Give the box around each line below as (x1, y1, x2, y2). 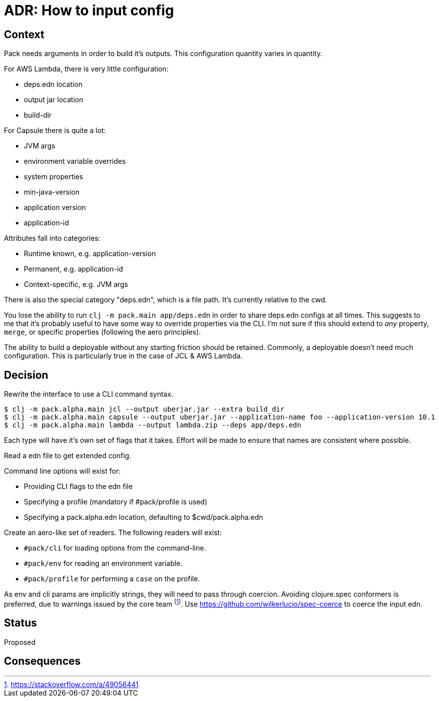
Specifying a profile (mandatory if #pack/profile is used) (24, 497, 208, 506)
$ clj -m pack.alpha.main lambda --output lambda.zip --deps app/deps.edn (4, 421, 301, 429)
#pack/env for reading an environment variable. (24, 559, 183, 568)
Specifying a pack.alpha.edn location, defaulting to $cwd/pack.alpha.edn (24, 513, 263, 522)
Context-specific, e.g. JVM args (24, 280, 128, 289)
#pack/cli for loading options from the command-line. (24, 544, 206, 553)
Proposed (4, 637, 36, 646)
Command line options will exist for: (4, 467, 121, 476)
